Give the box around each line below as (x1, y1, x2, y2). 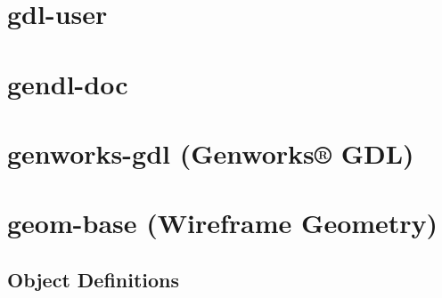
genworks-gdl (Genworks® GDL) (7, 134, 414, 171)
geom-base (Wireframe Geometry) (7, 205, 438, 241)
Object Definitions (7, 265, 180, 293)
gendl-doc (7, 65, 128, 101)
